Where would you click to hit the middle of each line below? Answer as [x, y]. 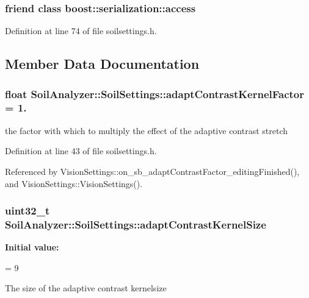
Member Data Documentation [102, 64]
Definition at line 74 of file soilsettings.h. [81, 31]
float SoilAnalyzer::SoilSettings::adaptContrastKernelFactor [155, 94]
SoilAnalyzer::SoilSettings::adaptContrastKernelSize [136, 224]
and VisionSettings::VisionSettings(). [74, 183]
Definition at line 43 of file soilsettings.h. [81, 151]
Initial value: [32, 247]
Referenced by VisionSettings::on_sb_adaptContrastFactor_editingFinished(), [152, 171]
